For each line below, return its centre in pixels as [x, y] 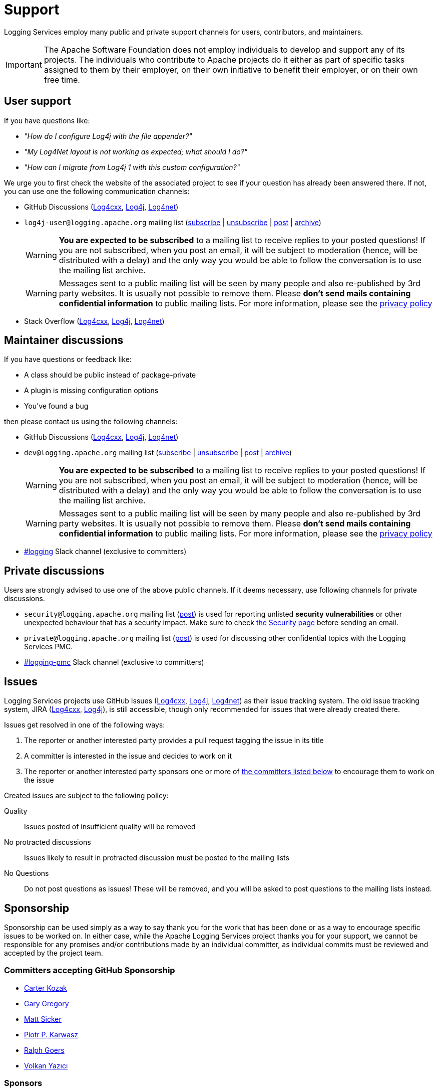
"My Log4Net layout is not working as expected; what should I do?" [136, 151]
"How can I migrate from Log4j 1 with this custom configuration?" [132, 167]
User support [38, 101]
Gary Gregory [47, 1003]
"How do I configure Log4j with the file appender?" [108, 136]
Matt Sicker [43, 1019]
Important [24, 64]
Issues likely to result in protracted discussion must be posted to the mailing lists [157, 858]
